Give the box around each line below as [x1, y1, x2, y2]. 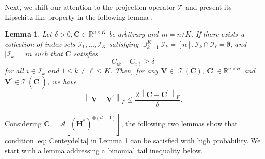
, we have [47, 76, 77, 87]
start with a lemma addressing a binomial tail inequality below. [5, 145, 203, 155]
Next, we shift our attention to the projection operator [5, 2, 175, 12]
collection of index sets [5, 38, 75, 49]
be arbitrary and [109, 28, 159, 39]
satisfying [109, 38, 139, 49]
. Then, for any [110, 65, 158, 76]
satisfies [73, 48, 98, 59]
